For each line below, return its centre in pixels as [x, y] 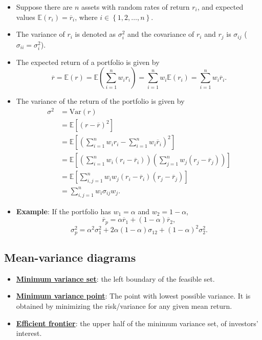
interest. [29, 333]
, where [86, 17]
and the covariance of [161, 34]
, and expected [220, 7]
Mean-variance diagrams [70, 257]
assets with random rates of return [135, 7]
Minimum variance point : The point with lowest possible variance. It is [133, 296]
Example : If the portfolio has [63, 211]
